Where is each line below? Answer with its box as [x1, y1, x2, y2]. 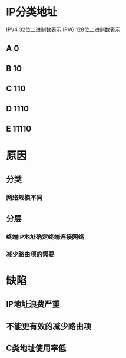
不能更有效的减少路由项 [6, 321, 91, 331]
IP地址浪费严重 [6, 299, 60, 310]
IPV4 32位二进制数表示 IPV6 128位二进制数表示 [6, 26, 121, 33]
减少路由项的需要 [6, 250, 55, 258]
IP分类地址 [6, 5, 58, 19]
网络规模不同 [6, 193, 43, 202]
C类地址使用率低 [6, 343, 67, 353]
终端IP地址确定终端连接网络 [6, 232, 84, 241]
